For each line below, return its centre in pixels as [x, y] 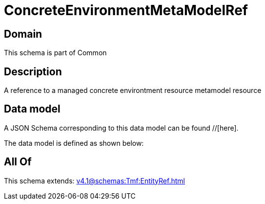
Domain [23, 34]
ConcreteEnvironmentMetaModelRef [126, 10]
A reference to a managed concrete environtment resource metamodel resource [133, 91]
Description [33, 71]
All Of [18, 162]
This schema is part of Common [55, 53]
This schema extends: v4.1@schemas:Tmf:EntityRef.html [94, 181]
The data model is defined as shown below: [74, 143]
